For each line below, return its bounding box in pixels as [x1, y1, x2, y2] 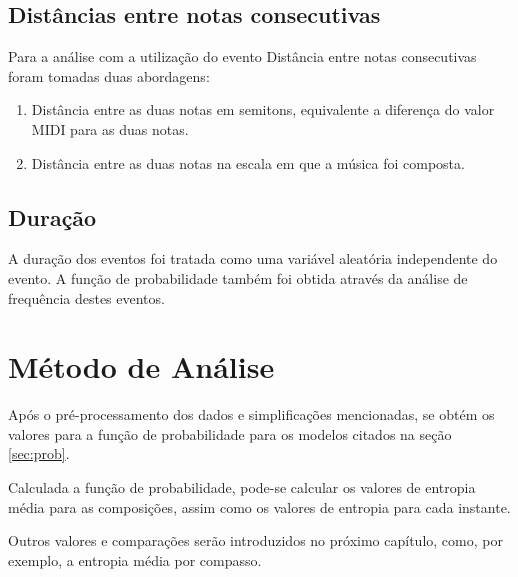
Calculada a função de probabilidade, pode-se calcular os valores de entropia [8, 477, 476, 498]
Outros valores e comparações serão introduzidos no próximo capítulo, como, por [8, 530, 503, 551]
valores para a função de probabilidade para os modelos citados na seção [8, 423, 452, 444]
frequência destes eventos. [8, 287, 165, 308]
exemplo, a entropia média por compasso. [8, 549, 262, 570]
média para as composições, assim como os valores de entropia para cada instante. [8, 496, 511, 517]
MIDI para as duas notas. [31, 118, 189, 139]
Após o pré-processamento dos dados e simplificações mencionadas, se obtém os [8, 404, 495, 425]
